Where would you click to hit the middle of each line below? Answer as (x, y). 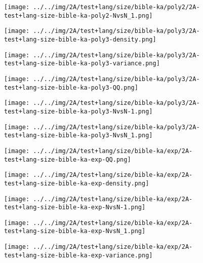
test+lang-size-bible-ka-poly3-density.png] (80, 39)
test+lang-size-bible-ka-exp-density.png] (77, 183)
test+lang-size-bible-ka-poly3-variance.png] (82, 64)
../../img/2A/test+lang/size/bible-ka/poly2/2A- (116, 7)
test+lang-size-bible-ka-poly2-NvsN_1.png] (78, 15)
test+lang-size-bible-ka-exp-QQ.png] (68, 159)
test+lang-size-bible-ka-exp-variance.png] (78, 255)
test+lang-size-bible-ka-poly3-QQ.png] (71, 87)
